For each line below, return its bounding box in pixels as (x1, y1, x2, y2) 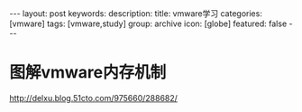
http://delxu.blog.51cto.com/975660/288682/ (9, 92, 178, 103)
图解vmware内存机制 (9, 62, 167, 83)
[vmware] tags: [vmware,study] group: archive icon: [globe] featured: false (9, 18, 288, 29)
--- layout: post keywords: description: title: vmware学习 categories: (9, 8, 263, 19)
